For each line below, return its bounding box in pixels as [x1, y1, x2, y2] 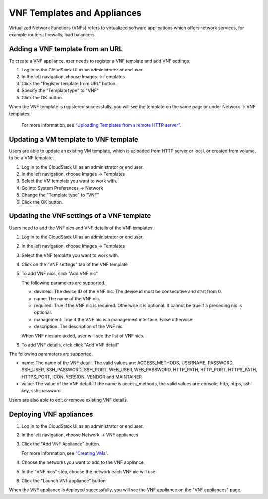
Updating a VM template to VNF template [9, 135, 138, 143]
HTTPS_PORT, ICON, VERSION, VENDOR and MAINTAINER [21, 374, 142, 380]
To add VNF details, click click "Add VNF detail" [21, 342, 119, 348]
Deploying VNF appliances [9, 410, 93, 418]
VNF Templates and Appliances [9, 7, 142, 18]
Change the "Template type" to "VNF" [21, 192, 99, 198]
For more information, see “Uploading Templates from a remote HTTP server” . [21, 122, 181, 128]
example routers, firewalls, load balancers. [9, 31, 96, 37]
